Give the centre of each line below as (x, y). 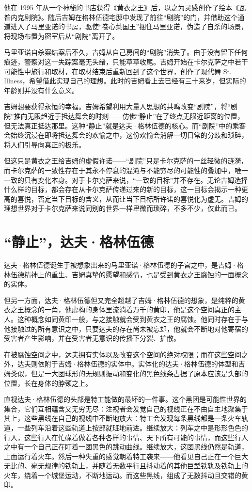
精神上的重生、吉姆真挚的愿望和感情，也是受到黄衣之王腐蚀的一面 (129, 274)
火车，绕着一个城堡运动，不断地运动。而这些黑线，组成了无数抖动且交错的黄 (126, 475)
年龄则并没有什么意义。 (41, 90)
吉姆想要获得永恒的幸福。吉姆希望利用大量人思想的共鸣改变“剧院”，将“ (117, 106)
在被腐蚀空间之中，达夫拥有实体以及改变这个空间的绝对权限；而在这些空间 (123, 354)
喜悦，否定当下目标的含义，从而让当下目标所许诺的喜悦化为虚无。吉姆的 (133, 198)
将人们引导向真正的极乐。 (45, 144)
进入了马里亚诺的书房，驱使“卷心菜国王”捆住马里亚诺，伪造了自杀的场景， (129, 26)
